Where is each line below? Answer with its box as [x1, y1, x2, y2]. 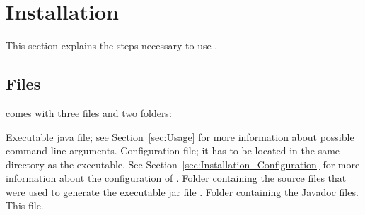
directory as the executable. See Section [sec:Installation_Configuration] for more [6, 156, 360, 171]
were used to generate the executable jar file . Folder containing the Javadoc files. [6, 184, 359, 199]
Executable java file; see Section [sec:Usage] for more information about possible [6, 129, 354, 144]
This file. [6, 198, 44, 213]
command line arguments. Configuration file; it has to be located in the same [6, 143, 340, 158]
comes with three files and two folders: [6, 105, 172, 120]
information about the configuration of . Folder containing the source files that [6, 171, 347, 185]
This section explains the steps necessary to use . [6, 38, 218, 53]
